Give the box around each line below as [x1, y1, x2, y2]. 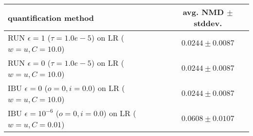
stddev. [194, 17, 222, 29]
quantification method [8, 12, 94, 23]
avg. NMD [182, 6, 224, 17]
